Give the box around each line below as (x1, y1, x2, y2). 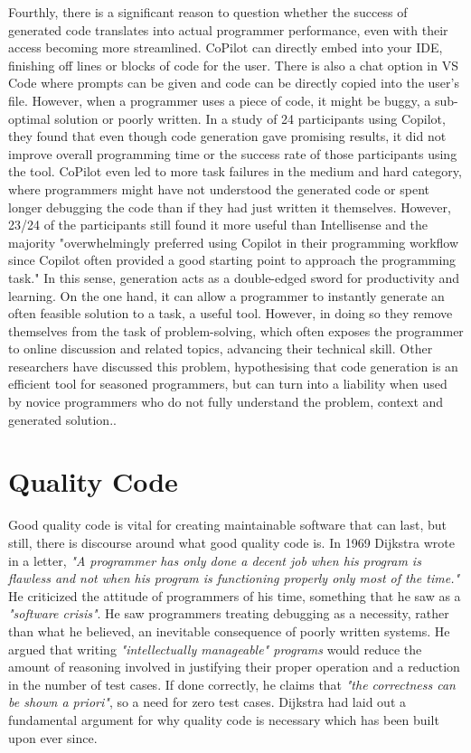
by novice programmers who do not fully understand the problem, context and (8, 392, 444, 411)
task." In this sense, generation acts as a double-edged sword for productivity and (8, 268, 460, 287)
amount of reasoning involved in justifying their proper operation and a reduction (8, 657, 460, 676)
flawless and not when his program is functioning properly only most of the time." (8, 569, 460, 588)
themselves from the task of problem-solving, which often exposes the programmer (8, 321, 464, 340)
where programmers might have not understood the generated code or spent (8, 179, 429, 198)
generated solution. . (8, 409, 117, 428)
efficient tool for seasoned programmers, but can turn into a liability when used (8, 374, 447, 393)
